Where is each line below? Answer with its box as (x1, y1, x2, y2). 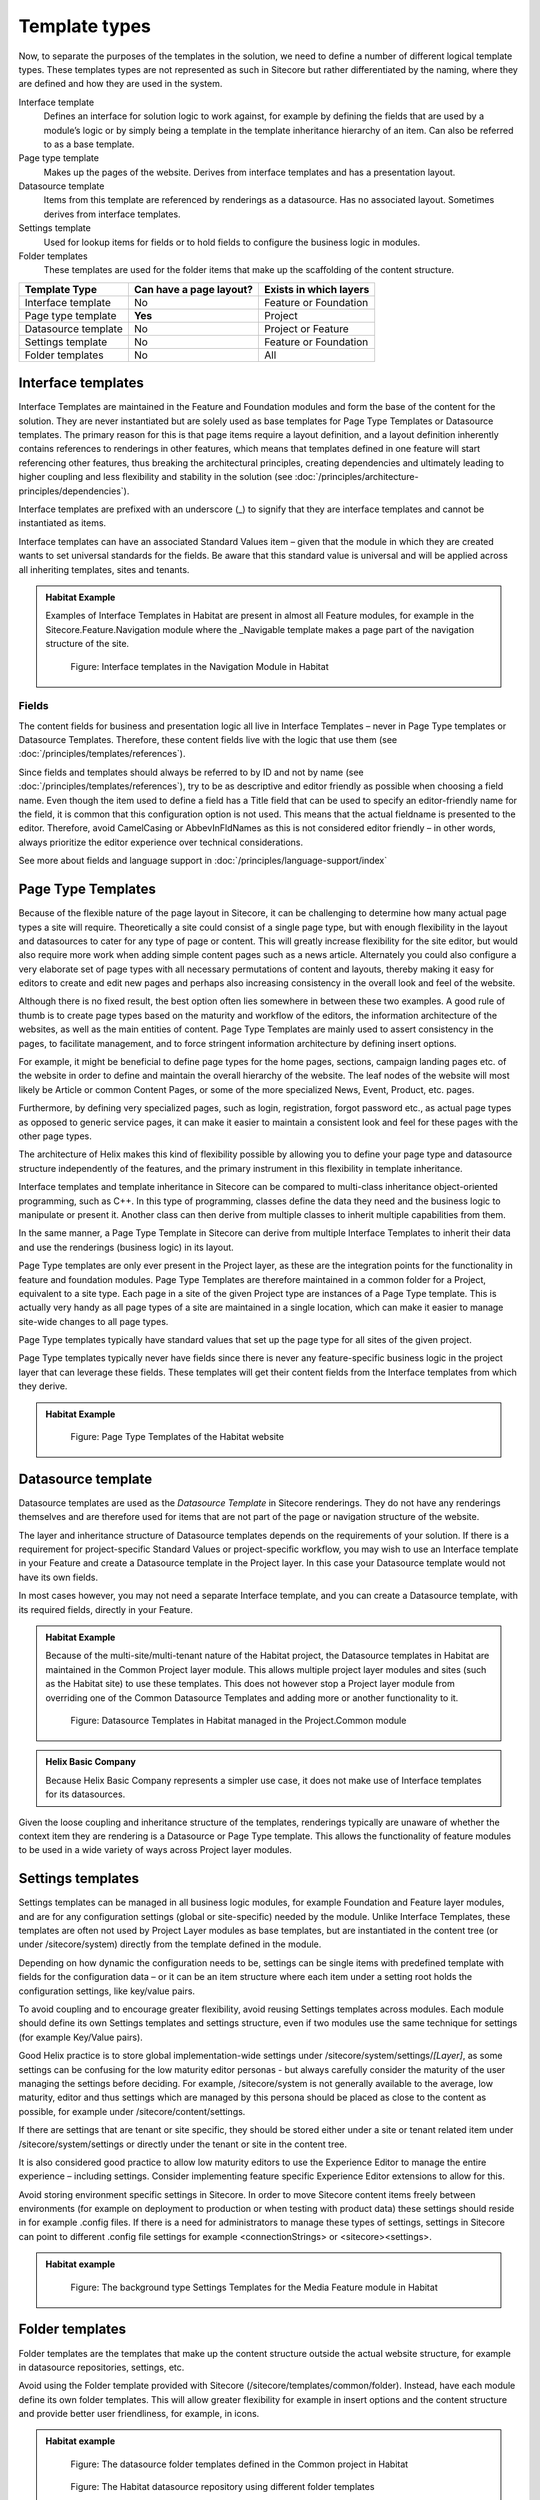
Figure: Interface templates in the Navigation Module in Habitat (70, 660, 329, 672)
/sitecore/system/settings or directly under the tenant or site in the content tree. (18, 2138, 348, 2150)
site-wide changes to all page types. (18, 1315, 169, 1327)
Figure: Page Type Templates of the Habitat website (70, 1431, 285, 1443)
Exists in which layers (264, 282, 370, 296)
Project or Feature (264, 321, 349, 335)
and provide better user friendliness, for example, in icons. (18, 2408, 260, 2420)
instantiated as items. (18, 517, 107, 529)
